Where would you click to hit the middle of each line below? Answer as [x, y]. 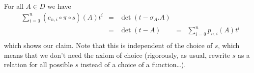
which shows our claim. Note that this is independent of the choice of [108, 45]
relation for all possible [39, 64]
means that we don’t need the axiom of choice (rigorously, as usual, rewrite [117, 55]
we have [59, 6]
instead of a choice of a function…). [133, 64]
